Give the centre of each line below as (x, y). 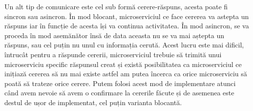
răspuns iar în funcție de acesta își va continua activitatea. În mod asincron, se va (127, 26)
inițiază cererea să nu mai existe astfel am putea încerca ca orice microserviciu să (126, 74)
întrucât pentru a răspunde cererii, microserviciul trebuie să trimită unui (113, 54)
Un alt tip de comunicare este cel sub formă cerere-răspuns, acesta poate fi (116, 6)
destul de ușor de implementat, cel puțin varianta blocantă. (93, 102)
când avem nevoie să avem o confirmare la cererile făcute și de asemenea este (119, 93)
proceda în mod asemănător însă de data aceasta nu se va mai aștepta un (114, 35)
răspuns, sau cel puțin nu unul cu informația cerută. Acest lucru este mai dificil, (124, 45)
